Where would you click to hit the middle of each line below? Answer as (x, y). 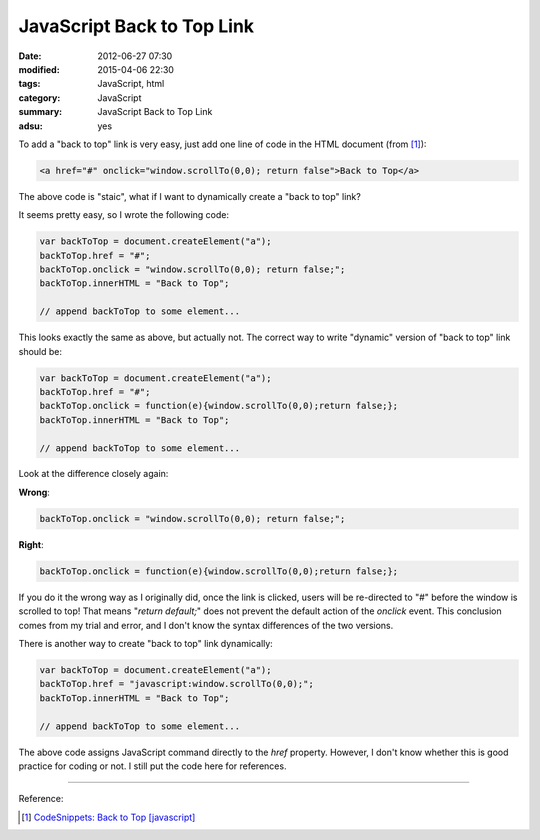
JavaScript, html (131, 84)
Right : (31, 544)
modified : (39, 69)
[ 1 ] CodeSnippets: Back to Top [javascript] (108, 817)
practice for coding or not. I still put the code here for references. (152, 766)
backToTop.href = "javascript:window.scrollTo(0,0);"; (176, 684)
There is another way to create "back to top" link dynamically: (146, 643)
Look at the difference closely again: (93, 474)
